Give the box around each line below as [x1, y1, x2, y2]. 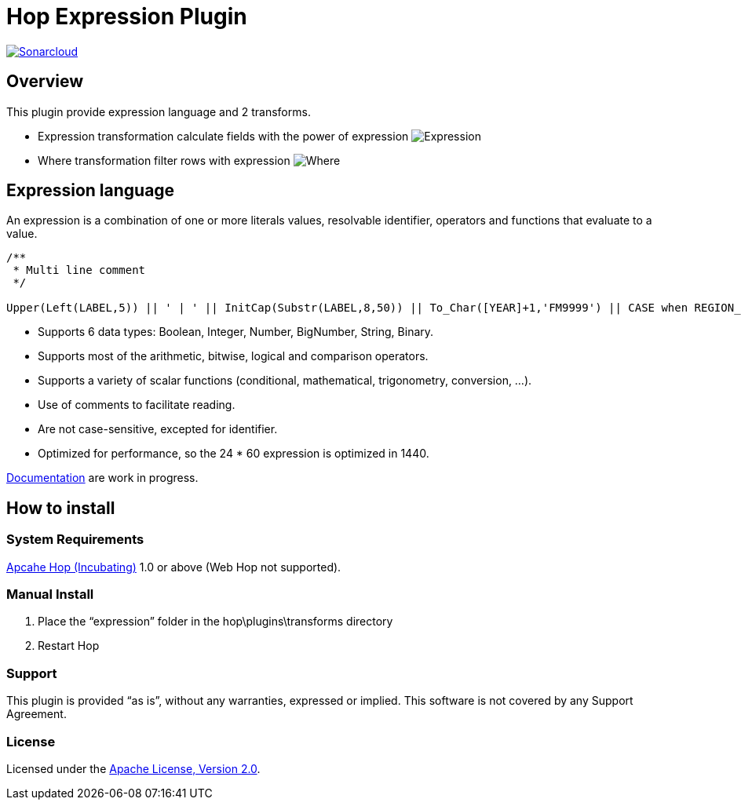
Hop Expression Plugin [6, 3, 247, 30]
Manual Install [6, 586, 94, 603]
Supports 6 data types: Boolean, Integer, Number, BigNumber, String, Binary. [38, 325, 434, 339]
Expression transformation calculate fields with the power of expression [38, 129, 409, 143]
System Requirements [6, 531, 144, 548]
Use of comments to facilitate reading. [38, 398, 235, 412]
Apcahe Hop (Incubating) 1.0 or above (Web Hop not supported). [6, 560, 341, 574]
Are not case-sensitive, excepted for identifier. [38, 422, 278, 436]
